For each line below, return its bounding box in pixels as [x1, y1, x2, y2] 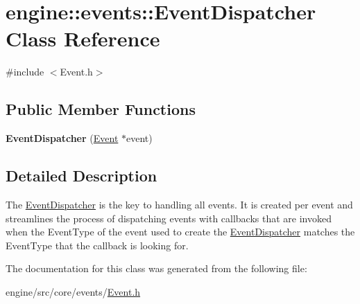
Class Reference [6, 24, 160, 53]
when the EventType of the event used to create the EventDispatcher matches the [6, 224, 355, 239]
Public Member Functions [6, 98, 196, 120]
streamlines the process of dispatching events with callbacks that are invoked [6, 211, 332, 225]
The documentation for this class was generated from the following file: [6, 261, 307, 276]
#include [6, 64, 44, 79]
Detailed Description [6, 165, 157, 186]
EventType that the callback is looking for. [6, 238, 189, 252]
